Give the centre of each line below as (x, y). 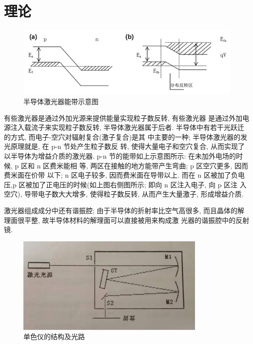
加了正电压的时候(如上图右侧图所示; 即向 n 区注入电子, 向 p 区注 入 (139, 184)
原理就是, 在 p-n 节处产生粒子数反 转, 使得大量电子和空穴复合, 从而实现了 (127, 146)
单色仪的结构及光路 (54, 336)
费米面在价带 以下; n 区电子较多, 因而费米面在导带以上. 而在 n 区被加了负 (121, 175)
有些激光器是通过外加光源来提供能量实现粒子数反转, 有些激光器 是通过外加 (123, 118)
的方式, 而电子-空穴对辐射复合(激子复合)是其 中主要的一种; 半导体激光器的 (122, 136)
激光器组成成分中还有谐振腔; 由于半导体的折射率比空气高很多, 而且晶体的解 (124, 210)
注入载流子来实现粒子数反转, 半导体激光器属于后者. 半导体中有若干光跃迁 (127, 127)
